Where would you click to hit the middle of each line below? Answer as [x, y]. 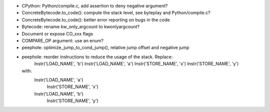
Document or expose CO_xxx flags [57, 34]
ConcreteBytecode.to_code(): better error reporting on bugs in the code [96, 19]
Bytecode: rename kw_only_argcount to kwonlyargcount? [81, 27]
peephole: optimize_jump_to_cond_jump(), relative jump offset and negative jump [105, 48]
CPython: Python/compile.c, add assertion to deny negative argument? [95, 6]
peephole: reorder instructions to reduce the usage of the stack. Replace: [97, 57]
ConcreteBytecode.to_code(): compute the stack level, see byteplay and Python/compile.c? [116, 13]
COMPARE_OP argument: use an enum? [62, 40]
